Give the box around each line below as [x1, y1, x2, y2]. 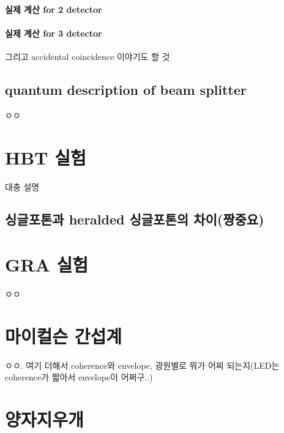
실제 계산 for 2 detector [5, 2, 102, 15]
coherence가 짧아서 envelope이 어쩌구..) [5, 371, 153, 383]
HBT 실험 [5, 144, 86, 169]
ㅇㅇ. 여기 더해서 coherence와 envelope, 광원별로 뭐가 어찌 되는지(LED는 [5, 358, 280, 371]
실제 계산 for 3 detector [5, 26, 102, 39]
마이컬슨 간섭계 [5, 323, 122, 348]
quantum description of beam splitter [5, 80, 247, 98]
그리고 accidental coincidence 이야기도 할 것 [5, 50, 170, 62]
